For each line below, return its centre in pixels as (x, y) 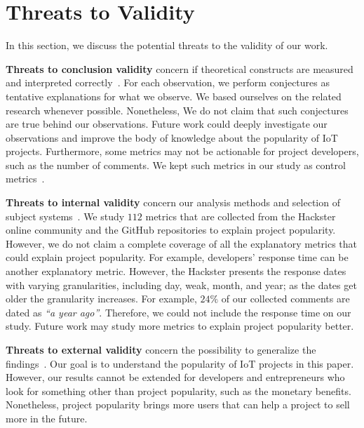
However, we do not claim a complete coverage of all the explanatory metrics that (182, 243)
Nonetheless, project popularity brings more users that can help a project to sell (178, 404)
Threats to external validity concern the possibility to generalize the (161, 349)
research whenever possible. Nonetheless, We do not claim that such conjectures (177, 110)
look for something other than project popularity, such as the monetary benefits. (178, 390)
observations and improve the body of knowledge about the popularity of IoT (172, 137)
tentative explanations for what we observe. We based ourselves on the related (174, 96)
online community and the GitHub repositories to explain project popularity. (171, 230)
